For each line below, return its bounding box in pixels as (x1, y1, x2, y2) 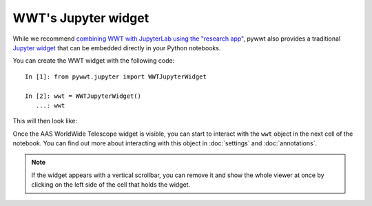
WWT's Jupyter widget (12, 10, 149, 25)
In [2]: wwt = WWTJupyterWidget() (25, 92, 141, 100)
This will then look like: (12, 117, 77, 125)
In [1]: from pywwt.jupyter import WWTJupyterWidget (25, 72, 207, 81)
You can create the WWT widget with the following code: (12, 56, 175, 65)
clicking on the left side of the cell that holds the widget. (31, 181, 191, 189)
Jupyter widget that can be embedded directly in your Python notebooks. (12, 43, 221, 52)
